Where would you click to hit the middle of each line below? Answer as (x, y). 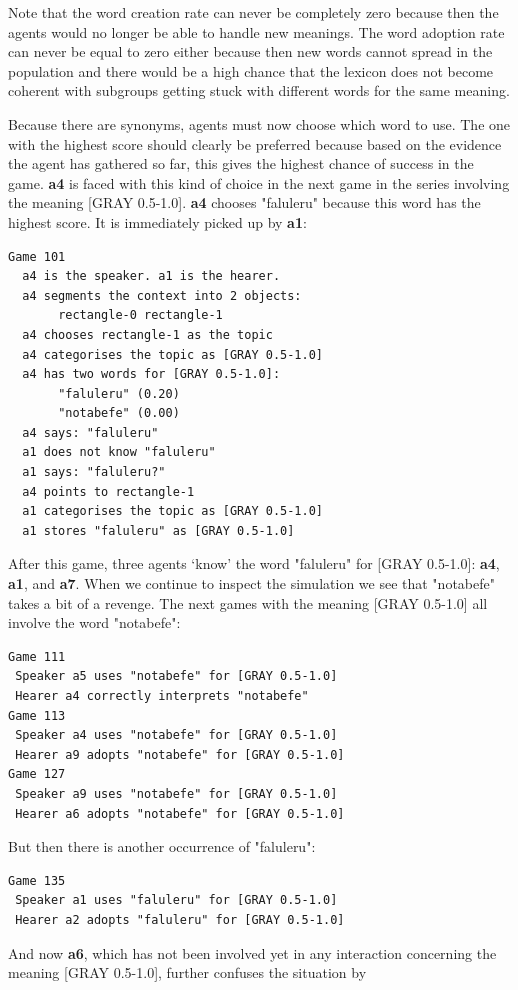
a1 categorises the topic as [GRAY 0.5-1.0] (172, 511)
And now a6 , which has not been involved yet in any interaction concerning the (252, 952)
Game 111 (37, 656)
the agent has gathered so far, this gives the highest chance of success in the (241, 163)
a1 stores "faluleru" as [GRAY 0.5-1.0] (158, 530)
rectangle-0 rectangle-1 (140, 315)
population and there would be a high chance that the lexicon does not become (251, 70)
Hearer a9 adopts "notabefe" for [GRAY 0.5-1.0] (180, 754)
